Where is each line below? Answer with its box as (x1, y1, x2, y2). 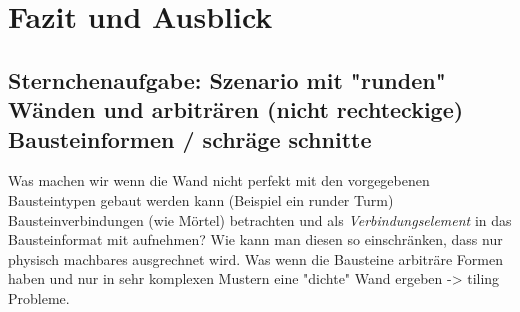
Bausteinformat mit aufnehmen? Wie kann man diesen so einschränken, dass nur (8, 229, 503, 250)
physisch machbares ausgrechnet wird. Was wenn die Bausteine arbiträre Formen (8, 248, 503, 269)
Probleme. (8, 287, 70, 308)
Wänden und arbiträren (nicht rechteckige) (8, 94, 464, 125)
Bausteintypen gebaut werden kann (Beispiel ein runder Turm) (8, 189, 394, 210)
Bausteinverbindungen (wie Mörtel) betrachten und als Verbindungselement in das (8, 209, 512, 230)
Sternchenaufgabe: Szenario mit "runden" (8, 64, 446, 95)
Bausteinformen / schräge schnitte (8, 123, 372, 154)
